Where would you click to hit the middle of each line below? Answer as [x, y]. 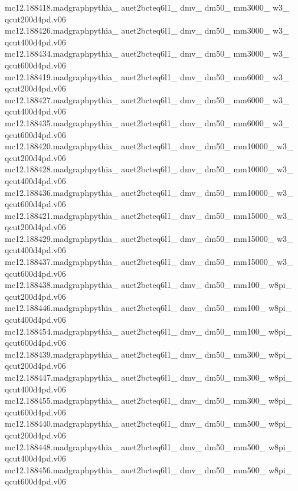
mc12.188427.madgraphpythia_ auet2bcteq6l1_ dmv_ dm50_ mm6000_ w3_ [147, 99]
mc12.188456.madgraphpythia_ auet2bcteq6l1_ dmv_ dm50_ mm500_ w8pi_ [148, 469]
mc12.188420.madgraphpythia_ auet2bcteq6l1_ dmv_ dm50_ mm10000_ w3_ [149, 146]
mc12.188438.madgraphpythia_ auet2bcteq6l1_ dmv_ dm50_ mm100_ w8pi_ [148, 285]
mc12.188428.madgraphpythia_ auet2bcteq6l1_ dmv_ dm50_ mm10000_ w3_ [149, 169]
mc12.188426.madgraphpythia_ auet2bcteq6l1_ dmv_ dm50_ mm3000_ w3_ [147, 30]
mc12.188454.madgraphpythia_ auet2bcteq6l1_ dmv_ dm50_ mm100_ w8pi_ [148, 331]
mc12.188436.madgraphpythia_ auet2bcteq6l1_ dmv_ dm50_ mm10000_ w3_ [149, 192]
